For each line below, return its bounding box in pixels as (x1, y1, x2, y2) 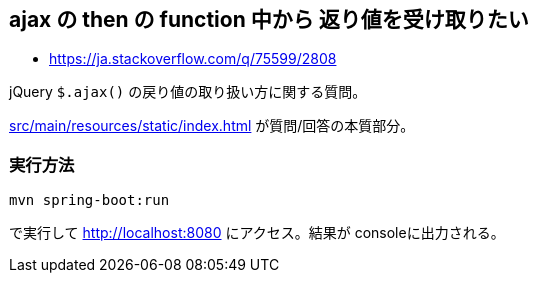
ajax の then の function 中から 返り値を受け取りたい (9, 7, 529, 32)
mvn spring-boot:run (9, 192, 170, 209)
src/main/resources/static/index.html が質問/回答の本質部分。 (9, 117, 415, 135)
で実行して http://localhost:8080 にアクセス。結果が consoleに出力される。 (9, 224, 505, 242)
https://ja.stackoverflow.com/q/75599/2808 (49, 50, 337, 68)
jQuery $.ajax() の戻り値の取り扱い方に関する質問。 (9, 83, 367, 101)
